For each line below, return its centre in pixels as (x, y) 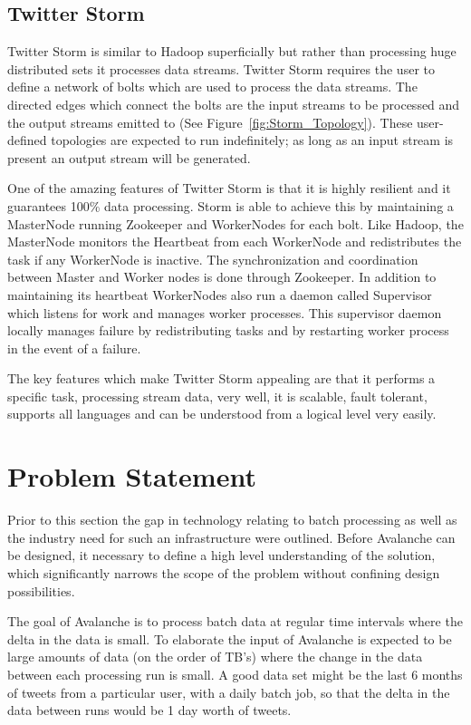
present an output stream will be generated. (129, 157)
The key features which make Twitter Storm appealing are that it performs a (221, 378)
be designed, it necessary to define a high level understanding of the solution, (221, 555)
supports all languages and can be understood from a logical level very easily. (222, 414)
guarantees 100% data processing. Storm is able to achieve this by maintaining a (231, 205)
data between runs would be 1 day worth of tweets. (149, 710)
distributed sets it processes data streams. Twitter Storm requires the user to (221, 68)
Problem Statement (132, 476)
